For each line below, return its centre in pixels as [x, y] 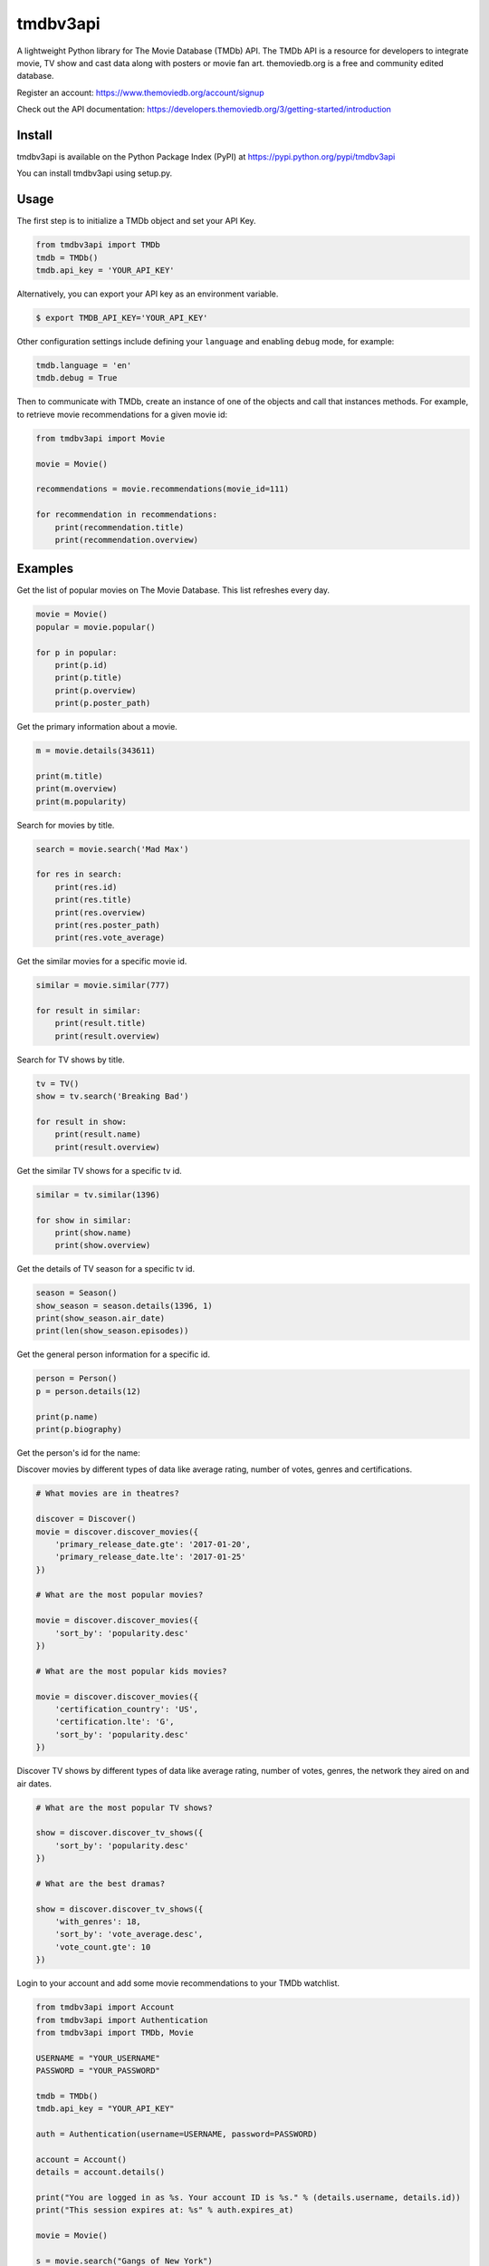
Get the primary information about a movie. [97, 727]
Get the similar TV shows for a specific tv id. [100, 1170]
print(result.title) [101, 1023]
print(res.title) [93, 900]
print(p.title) [88, 678]
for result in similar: [89, 1011]
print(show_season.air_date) [101, 1318]
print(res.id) [86, 887]
